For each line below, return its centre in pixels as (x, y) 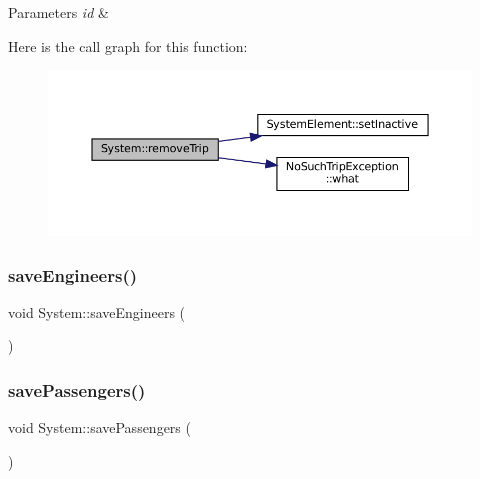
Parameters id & (58, 12)
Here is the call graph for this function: (128, 45)
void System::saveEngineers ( (97, 311)
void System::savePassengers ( (99, 427)
